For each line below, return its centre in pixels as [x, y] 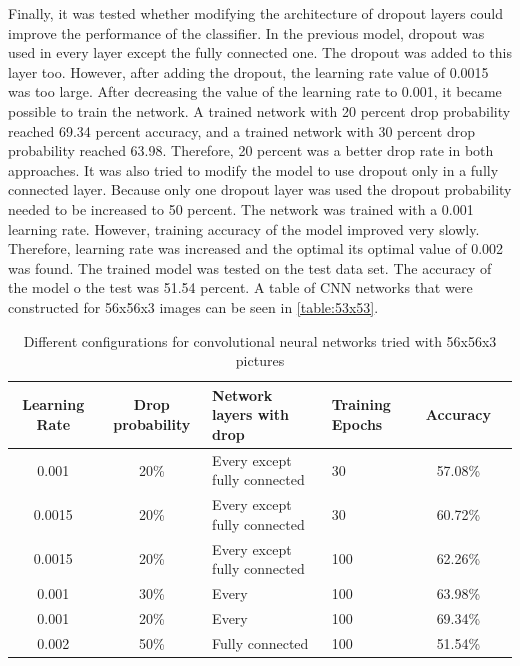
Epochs [357, 424]
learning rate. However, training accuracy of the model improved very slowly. [244, 228]
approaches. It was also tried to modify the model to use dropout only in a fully [253, 169]
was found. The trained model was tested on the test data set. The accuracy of [250, 267]
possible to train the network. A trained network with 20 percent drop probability [259, 110]
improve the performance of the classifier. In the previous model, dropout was [246, 32]
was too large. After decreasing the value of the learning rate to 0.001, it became [255, 91]
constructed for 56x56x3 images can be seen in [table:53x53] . [193, 306]
